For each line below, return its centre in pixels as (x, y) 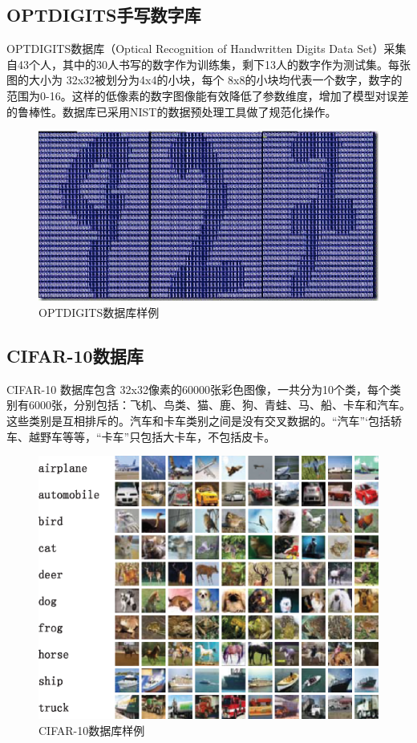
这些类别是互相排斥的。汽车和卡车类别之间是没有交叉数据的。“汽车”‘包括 (199, 421)
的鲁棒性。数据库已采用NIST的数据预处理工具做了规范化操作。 (172, 111)
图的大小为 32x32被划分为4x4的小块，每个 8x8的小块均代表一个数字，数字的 (204, 80)
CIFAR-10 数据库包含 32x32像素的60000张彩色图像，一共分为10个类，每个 (198, 389)
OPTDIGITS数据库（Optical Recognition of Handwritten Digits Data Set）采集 (206, 49)
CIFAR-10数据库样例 (92, 730)
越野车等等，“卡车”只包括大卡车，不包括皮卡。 (152, 436)
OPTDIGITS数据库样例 (99, 313)
